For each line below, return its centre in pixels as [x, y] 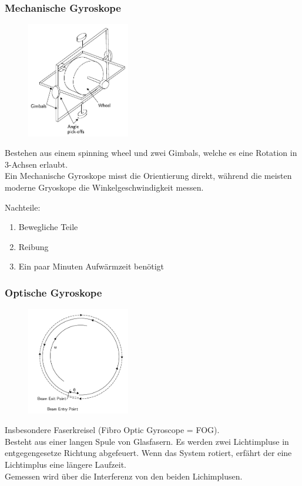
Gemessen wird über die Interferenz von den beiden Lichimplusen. [124, 476]
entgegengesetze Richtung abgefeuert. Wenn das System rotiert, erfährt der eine [148, 453]
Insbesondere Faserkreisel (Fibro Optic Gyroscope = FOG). [112, 430]
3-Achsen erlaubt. [36, 164]
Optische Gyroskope [53, 292]
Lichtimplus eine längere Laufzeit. [66, 464]
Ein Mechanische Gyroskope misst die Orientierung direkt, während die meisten [148, 176]
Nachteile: [23, 207]
